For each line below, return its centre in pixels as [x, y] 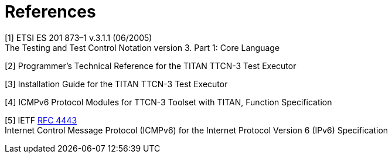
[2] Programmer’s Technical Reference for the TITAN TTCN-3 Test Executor [151, 66]
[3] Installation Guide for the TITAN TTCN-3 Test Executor [116, 84]
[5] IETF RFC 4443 [41, 120]
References [50, 12]
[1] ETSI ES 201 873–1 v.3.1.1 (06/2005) [79, 37]
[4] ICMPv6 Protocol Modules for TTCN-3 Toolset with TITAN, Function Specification [168, 102]
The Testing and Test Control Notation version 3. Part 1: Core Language [142, 47]
